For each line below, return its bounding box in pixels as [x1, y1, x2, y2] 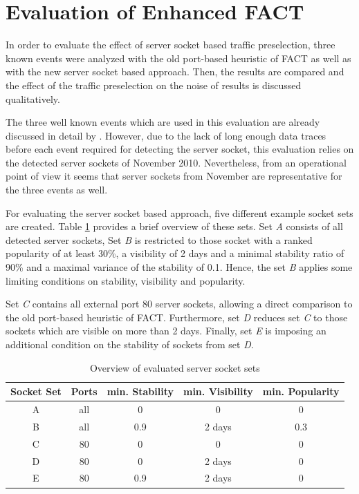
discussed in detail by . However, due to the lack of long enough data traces [6, 128, 326, 142]
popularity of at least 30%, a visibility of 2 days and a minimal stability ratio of [6, 246, 344, 260]
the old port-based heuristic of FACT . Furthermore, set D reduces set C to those [6, 310, 348, 324]
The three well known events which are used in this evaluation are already [6, 115, 320, 129]
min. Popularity [262, 384, 340, 399]
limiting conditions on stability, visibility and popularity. [6, 273, 246, 287]
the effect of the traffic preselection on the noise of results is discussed [6, 77, 302, 92]
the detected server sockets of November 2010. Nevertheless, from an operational [6, 155, 347, 169]
